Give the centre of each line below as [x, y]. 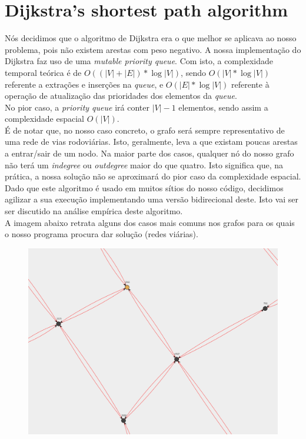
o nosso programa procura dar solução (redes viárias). [102, 234]
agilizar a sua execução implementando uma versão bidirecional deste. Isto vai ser [152, 199]
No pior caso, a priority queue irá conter [77, 107]
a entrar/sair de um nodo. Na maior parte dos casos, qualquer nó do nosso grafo [149, 153]
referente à [250, 84]
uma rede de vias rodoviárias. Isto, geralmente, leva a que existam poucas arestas [151, 142]
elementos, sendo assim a [223, 107]
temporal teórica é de [43, 72]
